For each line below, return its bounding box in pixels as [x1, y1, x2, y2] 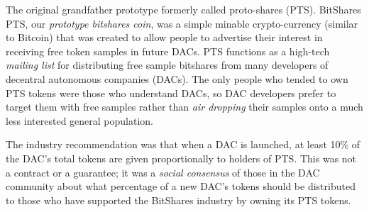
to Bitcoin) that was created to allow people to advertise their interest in [6, 30, 323, 45]
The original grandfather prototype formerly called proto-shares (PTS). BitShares [6, 2, 361, 16]
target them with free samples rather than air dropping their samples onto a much [6, 99, 363, 114]
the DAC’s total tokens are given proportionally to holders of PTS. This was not [6, 150, 357, 165]
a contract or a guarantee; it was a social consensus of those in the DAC [6, 164, 320, 179]
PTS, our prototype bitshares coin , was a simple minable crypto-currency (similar [6, 16, 358, 30]
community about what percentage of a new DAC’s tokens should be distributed [6, 179, 356, 194]
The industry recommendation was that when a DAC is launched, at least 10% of [6, 137, 360, 152]
